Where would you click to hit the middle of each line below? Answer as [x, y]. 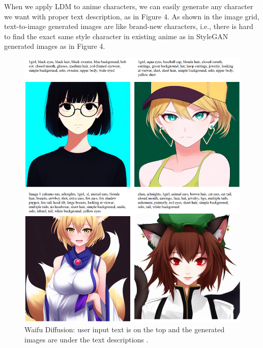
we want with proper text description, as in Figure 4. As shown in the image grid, [132, 16]
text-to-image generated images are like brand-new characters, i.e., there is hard [129, 26]
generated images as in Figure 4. [55, 46]
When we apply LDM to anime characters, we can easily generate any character [129, 6]
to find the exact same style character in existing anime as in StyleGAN [116, 36]
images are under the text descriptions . [86, 339]
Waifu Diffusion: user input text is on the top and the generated [125, 329]
